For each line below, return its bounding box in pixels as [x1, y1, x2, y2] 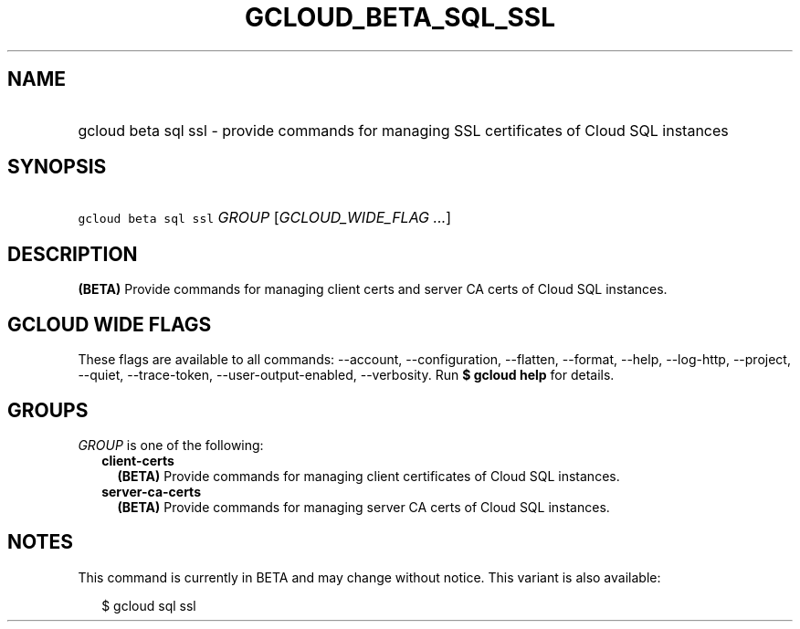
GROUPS [7, 398, 89, 422]
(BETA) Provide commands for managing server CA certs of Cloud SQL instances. [117, 498, 610, 515]
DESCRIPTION [7, 242, 138, 266]
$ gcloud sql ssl [101, 597, 196, 613]
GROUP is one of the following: [78, 436, 264, 453]
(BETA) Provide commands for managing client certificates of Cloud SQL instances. [117, 467, 620, 484]
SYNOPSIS [7, 155, 107, 179]
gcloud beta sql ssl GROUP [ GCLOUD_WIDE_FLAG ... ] [78, 208, 452, 227]
